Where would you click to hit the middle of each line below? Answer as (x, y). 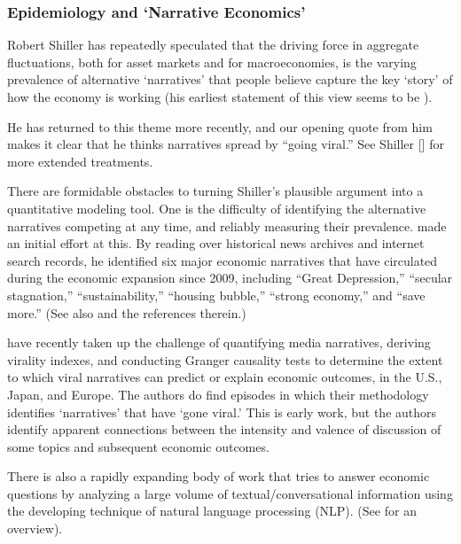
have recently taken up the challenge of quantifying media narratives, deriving (219, 342)
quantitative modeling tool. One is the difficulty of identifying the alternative (217, 208)
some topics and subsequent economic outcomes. (138, 446)
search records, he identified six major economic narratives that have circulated (223, 260)
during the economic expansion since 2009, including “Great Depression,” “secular (230, 278)
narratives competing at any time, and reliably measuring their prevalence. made (227, 225)
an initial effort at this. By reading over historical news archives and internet (216, 243)
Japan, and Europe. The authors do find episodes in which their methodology (218, 394)
